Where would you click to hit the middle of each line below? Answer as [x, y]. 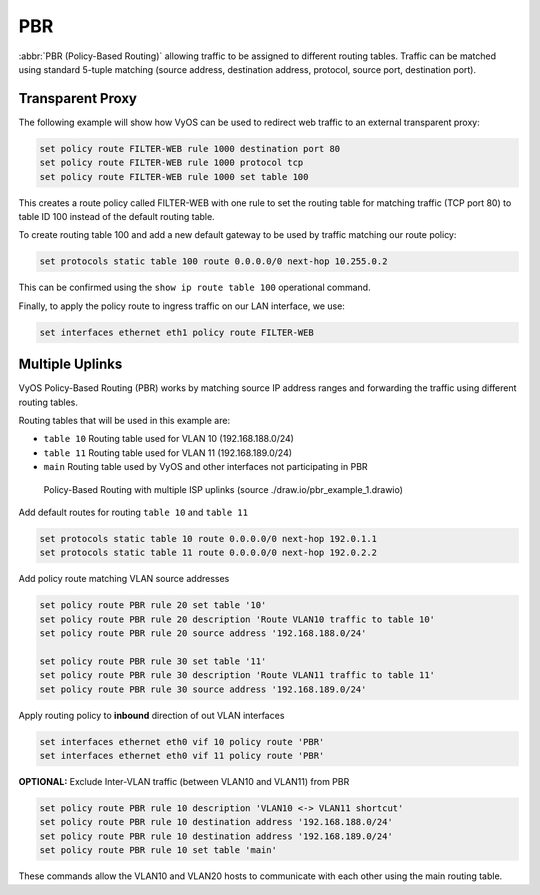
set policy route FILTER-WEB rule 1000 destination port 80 [190, 148]
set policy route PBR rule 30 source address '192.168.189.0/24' [203, 689]
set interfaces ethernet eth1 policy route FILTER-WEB [176, 332]
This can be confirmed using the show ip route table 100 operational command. [194, 287]
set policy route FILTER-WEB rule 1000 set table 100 [174, 176]
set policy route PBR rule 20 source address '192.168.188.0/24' [203, 633]
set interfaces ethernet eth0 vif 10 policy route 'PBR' [182, 741]
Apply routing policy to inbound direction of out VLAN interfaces [151, 715]
